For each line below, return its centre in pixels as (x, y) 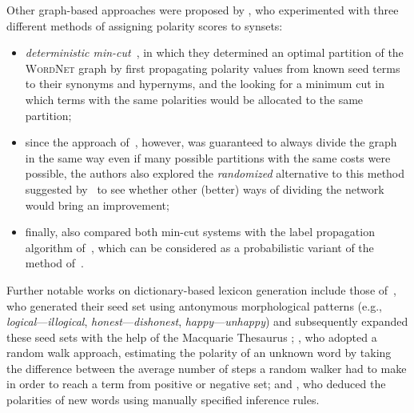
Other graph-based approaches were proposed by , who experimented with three (203, 10)
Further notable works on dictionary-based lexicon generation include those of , (201, 289)
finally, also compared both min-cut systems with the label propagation (200, 232)
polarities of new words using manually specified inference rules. (163, 400)
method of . (54, 263)
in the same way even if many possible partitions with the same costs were (208, 157)
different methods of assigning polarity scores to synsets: (145, 25)
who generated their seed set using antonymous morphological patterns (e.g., (194, 305)
